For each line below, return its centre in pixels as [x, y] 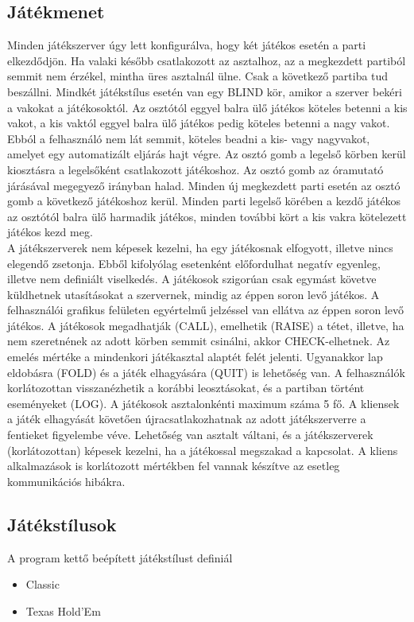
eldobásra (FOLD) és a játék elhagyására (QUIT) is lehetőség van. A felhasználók [206, 372]
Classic [43, 584]
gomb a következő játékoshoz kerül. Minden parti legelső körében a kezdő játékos [204, 201]
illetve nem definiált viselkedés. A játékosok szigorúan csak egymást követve [192, 279]
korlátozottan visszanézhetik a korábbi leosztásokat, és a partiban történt [186, 388]
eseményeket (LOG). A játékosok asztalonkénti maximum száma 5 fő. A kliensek [203, 403]
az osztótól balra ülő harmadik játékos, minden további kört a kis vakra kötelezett [207, 216]
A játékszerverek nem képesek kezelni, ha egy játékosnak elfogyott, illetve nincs [200, 247]
